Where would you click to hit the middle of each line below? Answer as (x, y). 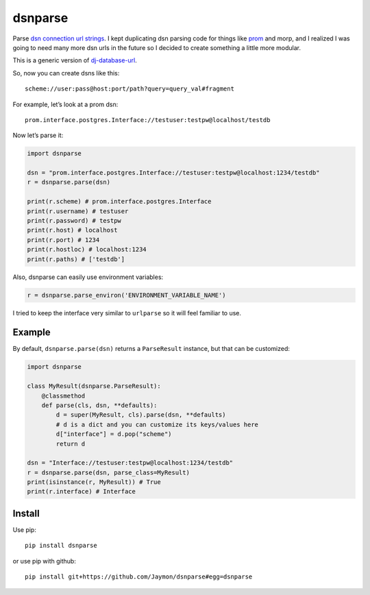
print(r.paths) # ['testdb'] (76, 259)
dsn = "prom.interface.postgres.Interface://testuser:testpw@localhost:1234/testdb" (173, 173)
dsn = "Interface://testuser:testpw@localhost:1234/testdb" (130, 463)
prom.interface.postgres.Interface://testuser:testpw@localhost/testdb (148, 120)
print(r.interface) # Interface (82, 491)
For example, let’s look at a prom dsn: (65, 104)
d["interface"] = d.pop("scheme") (114, 434)
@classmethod (63, 396)
